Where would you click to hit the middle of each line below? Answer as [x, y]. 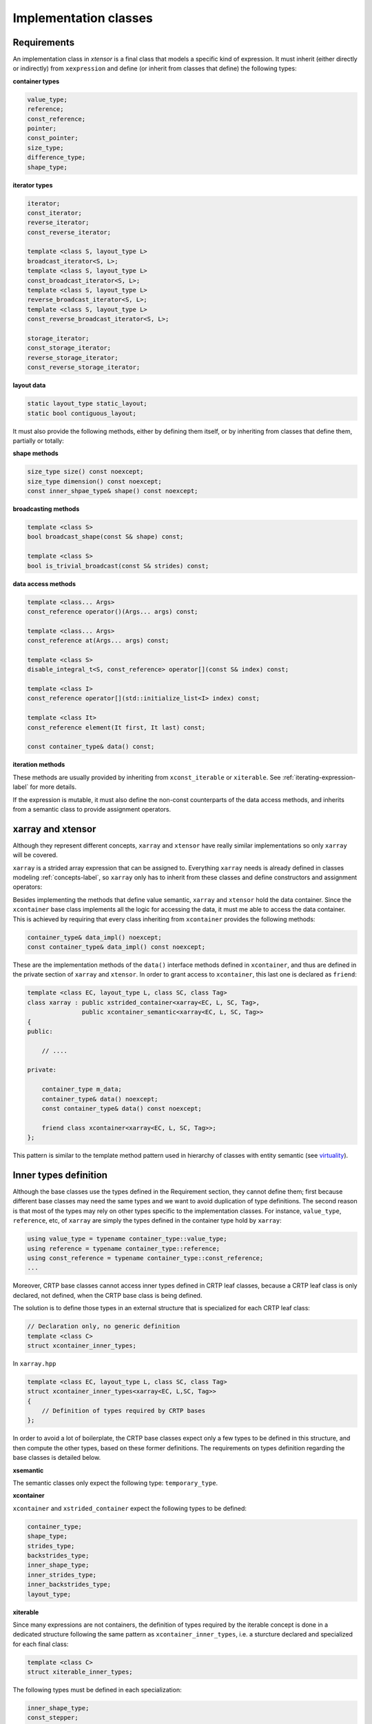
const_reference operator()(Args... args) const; [113, 611]
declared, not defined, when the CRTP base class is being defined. [107, 1295]
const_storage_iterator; [69, 348]
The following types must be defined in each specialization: [97, 1690]
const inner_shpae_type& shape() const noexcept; [113, 491]
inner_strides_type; [62, 1575]
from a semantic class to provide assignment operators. [92, 809]
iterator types [33, 185]
